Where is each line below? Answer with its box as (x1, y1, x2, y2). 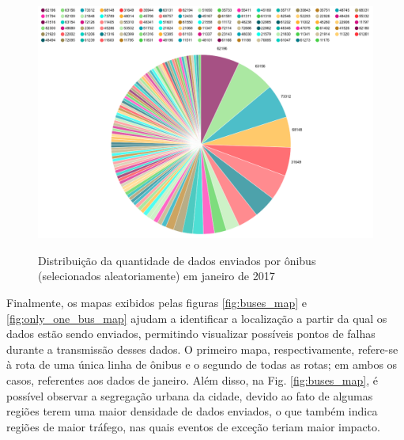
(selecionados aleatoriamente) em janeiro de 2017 (38, 267, 275, 284)
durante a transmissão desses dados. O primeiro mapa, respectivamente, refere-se (6, 340, 398, 357)
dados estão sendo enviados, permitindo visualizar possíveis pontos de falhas (6, 325, 376, 342)
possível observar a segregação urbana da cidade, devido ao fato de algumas (6, 387, 373, 404)
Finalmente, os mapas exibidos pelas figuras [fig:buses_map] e (6, 294, 307, 310)
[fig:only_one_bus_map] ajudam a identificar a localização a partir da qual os (6, 309, 387, 326)
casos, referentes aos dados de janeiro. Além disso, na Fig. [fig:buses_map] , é (6, 371, 378, 388)
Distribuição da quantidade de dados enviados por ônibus (38, 252, 316, 268)
